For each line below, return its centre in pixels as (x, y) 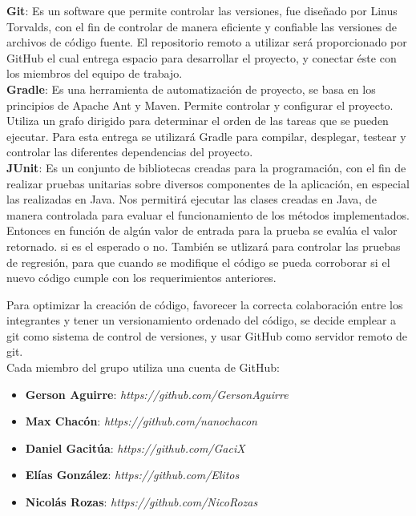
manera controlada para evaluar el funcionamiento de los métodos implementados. (208, 214)
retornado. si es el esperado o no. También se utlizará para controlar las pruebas (204, 246)
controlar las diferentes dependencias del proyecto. (130, 152)
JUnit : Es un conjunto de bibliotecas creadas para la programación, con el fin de (206, 167)
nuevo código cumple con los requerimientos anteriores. (141, 278)
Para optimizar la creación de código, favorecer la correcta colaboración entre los (205, 304)
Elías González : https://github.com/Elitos (132, 475)
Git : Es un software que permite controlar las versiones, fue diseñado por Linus (202, 10)
